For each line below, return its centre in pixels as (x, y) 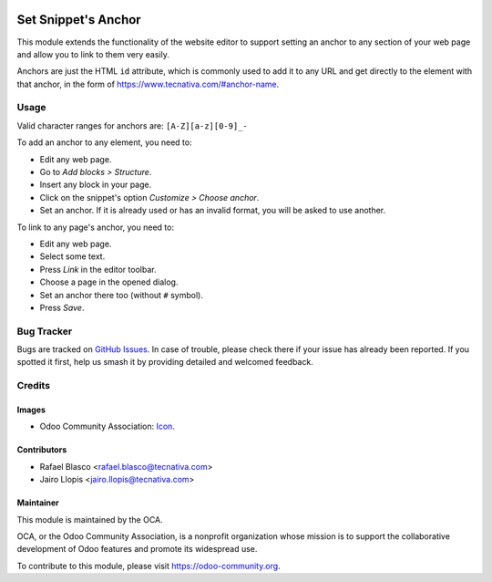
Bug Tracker (45, 331)
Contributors (42, 450)
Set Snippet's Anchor (79, 20)
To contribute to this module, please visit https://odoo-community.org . (149, 566)
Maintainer (38, 503)
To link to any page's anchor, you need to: (96, 227)
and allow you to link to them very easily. (93, 54)
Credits (33, 386)
